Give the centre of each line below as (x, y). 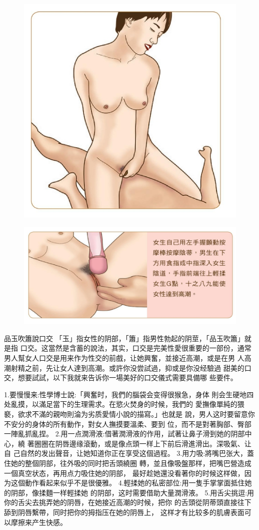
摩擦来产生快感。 (39, 522)
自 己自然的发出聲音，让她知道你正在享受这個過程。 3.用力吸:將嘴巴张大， (126, 453)
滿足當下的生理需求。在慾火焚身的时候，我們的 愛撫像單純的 (138, 404)
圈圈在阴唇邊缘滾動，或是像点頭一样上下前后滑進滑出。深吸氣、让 (143, 443)
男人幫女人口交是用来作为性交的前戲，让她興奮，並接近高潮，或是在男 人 (124, 358)
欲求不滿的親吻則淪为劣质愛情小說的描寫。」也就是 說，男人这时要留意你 (136, 414)
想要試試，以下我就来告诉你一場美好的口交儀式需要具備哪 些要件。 (127, 377)
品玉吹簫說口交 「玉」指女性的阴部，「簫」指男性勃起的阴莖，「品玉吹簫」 (124, 338)
